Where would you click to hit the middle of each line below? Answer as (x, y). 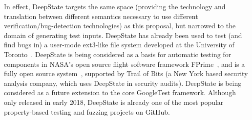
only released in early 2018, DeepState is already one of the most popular (114, 102)
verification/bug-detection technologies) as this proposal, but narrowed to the (120, 26)
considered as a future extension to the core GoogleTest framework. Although (120, 92)
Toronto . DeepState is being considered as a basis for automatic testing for (118, 54)
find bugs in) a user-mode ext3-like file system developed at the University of (119, 45)
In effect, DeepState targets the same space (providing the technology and (115, 6)
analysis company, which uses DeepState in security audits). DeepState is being (123, 83)
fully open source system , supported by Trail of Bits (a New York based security (126, 73)
